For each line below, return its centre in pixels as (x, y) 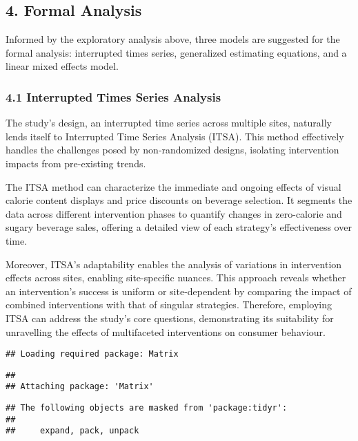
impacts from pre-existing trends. (76, 163)
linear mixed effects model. (62, 66)
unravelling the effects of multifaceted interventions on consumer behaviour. (166, 331)
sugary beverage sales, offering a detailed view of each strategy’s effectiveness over (179, 227)
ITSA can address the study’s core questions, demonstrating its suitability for (170, 318)
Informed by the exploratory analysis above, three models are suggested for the (173, 39)
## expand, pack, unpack (72, 431)
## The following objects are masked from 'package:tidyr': (147, 408)
